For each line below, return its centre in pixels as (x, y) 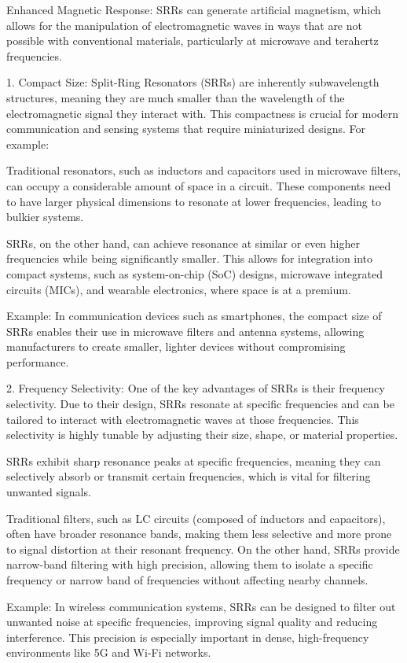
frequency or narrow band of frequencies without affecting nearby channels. (187, 580)
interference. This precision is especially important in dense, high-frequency (188, 637)
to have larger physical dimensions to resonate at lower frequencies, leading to (194, 201)
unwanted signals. (49, 492)
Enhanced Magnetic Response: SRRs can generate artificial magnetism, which (194, 9)
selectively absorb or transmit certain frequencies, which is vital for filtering (189, 476)
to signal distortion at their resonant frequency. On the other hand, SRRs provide (203, 549)
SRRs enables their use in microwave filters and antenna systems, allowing (185, 331)
